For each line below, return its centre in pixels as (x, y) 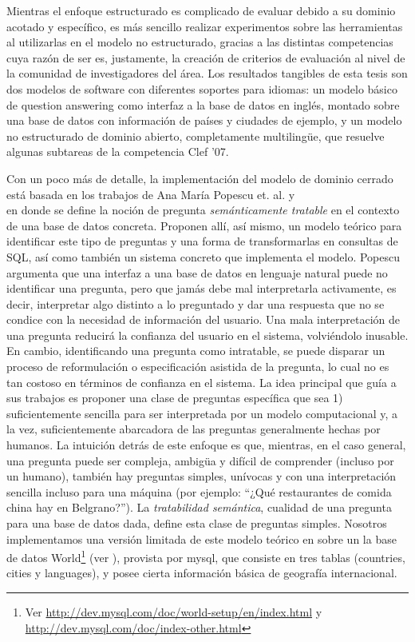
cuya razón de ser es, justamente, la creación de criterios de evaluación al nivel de (206, 57)
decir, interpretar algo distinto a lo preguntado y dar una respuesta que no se (196, 303)
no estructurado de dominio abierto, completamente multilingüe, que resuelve (196, 136)
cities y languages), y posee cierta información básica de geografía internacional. (202, 573)
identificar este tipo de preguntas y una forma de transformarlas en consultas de (202, 241)
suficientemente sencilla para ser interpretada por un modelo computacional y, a (202, 413)
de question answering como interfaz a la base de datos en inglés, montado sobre (203, 104)
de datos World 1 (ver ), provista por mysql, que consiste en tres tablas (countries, (206, 556)
